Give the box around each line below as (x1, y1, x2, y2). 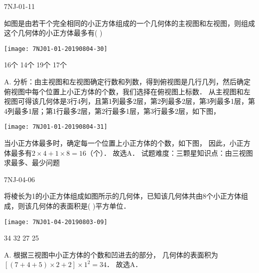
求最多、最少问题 (4, 157, 60, 168)
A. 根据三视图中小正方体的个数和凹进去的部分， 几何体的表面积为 (4, 249, 218, 260)
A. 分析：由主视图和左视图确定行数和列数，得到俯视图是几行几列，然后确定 (4, 76, 251, 87)
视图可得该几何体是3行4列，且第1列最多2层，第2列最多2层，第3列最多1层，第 (4, 96, 255, 106)
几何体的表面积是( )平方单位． (31, 201, 130, 211)
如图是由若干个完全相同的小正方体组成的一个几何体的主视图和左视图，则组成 (4, 17, 255, 28)
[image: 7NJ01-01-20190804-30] (4, 45, 108, 52)
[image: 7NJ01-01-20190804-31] (4, 123, 108, 131)
